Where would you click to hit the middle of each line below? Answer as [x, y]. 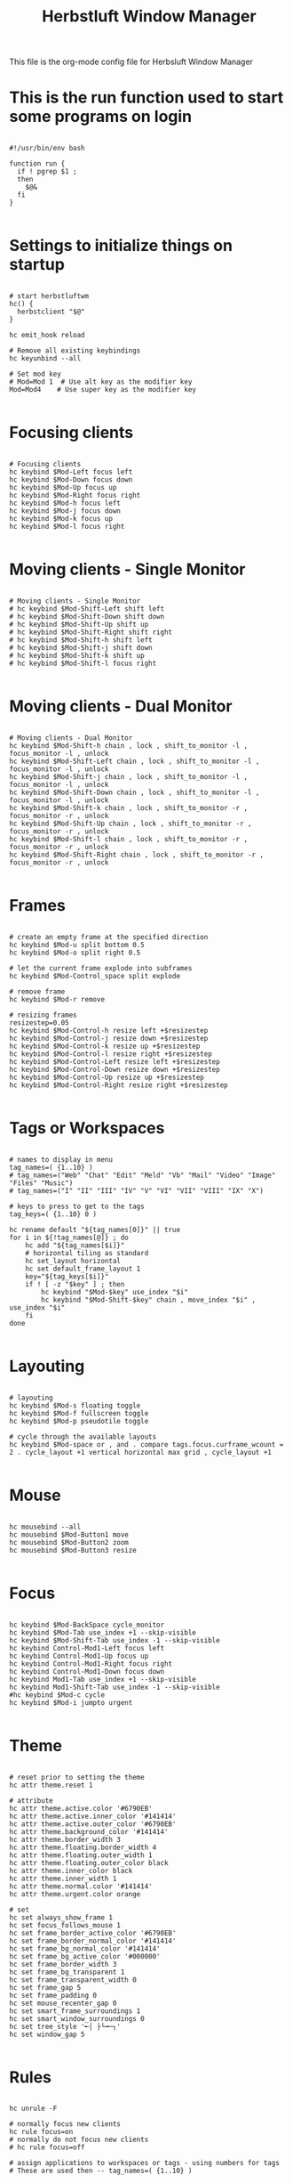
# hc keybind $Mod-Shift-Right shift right [91, 632]
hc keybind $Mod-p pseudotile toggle [79, 1421]
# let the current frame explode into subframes [101, 968]
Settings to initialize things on [121, 246]
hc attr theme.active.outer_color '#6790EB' [93, 1824]
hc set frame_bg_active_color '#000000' [85, 1956]
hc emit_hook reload [48, 336]
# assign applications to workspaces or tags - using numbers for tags [144, 2163]
